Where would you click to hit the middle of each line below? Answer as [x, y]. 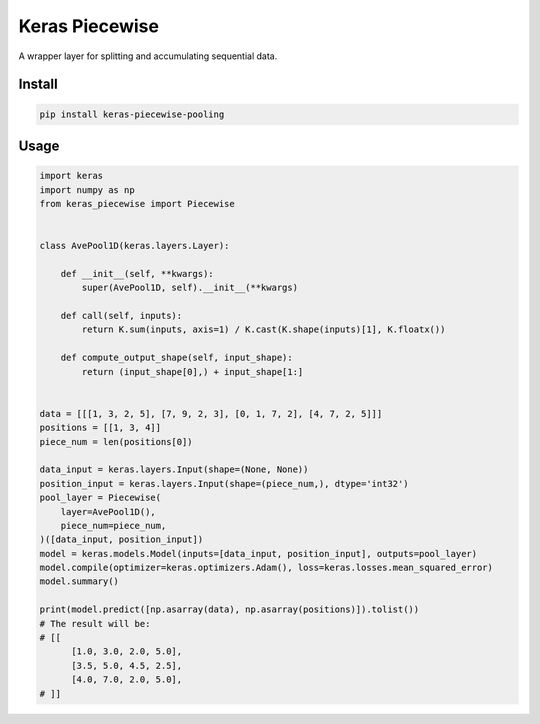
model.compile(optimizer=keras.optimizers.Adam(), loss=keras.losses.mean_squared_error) [266, 568]
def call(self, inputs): [121, 316]
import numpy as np [87, 189]
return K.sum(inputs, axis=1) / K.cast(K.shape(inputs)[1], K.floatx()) [263, 329]
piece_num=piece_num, [113, 525]
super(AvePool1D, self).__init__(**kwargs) [190, 288]
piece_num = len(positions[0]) [116, 441]
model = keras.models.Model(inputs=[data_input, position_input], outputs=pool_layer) [258, 553]
